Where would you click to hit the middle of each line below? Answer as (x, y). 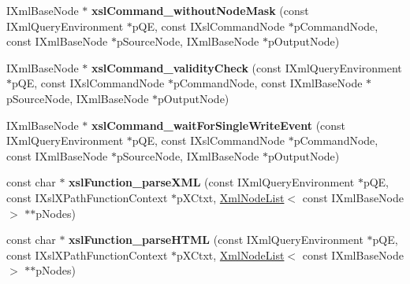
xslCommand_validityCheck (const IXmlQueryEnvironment (246, 67)
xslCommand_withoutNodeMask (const (200, 10)
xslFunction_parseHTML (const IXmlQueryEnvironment (216, 240)
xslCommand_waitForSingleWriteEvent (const (218, 125)
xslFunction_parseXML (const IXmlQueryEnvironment (212, 182)
